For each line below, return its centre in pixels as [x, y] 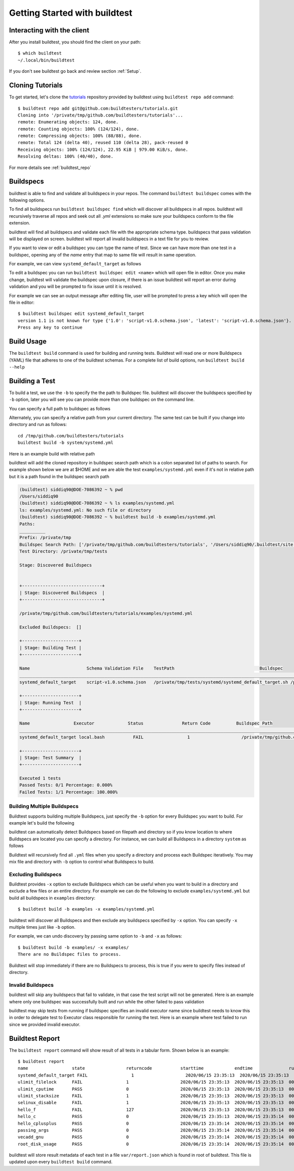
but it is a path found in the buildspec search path [59, 476]
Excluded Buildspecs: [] [50, 627]
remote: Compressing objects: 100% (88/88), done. [80, 136]
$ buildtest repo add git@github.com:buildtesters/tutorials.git [98, 108]
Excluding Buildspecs [35, 874]
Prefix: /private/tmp [45, 538]
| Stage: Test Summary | [50, 757]
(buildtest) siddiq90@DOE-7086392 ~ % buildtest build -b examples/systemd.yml [118, 517]
